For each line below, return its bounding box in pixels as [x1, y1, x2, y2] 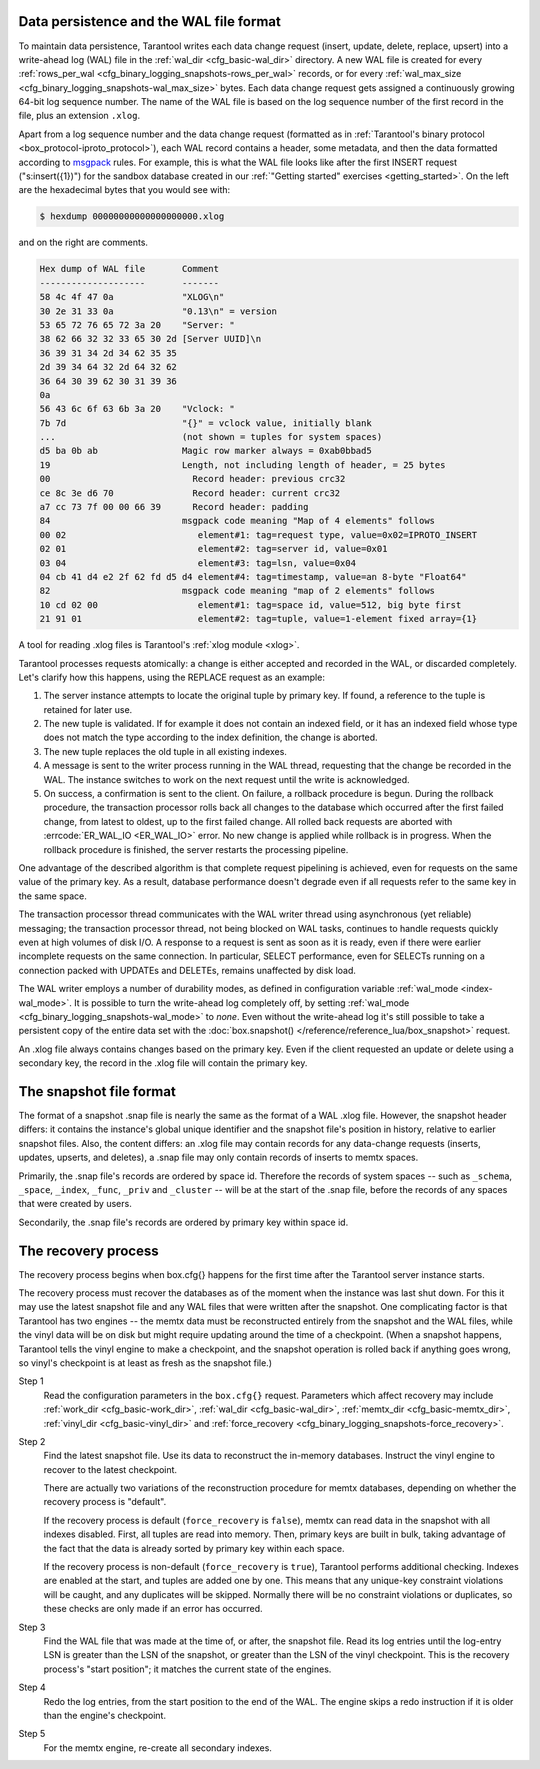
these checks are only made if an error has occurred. [43, 1603, 263, 1615]
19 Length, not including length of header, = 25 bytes [39, 459, 446, 470]
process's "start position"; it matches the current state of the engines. [43, 1663, 332, 1675]
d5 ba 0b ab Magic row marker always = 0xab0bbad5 [39, 445, 372, 457]
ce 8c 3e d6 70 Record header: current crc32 [39, 487, 341, 499]
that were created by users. [18, 1198, 132, 1210]
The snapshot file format [18, 1083, 177, 1100]
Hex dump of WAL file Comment [39, 263, 220, 275]
